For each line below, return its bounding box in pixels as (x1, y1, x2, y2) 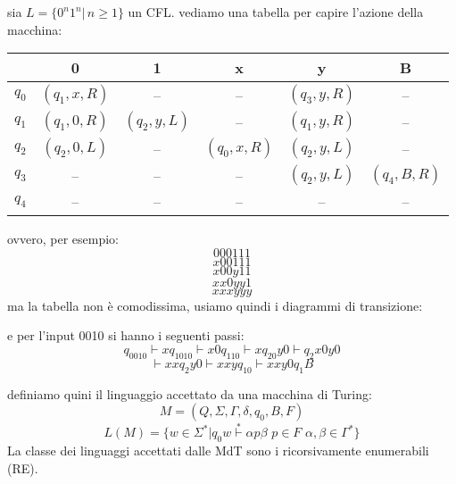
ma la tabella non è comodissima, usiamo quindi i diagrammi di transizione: (7, 296, 423, 314)
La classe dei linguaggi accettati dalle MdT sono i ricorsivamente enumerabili (7, 441, 429, 460)
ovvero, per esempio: (7, 229, 119, 248)
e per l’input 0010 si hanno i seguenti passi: (7, 326, 245, 345)
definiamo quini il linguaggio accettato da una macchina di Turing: (7, 384, 372, 403)
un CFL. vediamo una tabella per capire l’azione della (128, 3, 424, 21)
